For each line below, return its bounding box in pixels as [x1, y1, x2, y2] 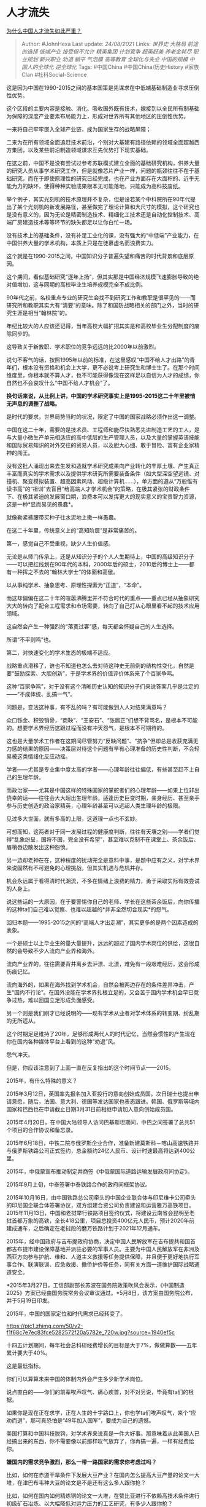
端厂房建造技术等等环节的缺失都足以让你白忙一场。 [6, 218, 135, 226]
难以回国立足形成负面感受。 [27, 996, 98, 1003]
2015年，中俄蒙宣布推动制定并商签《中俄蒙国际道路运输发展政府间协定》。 [6, 1168, 193, 1175]
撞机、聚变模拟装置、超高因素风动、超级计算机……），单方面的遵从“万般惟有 [6, 477, 198, 485]
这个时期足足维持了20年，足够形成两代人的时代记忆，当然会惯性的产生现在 [6, 1030, 196, 1037]
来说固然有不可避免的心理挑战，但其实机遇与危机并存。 [6, 864, 146, 871]
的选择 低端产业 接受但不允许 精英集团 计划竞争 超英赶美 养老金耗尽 [21, 47, 192, 55]
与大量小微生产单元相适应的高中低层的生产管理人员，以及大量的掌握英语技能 [6, 433, 200, 441]
